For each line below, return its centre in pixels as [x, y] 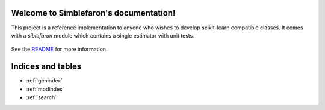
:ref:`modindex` [45, 89]
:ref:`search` [42, 97]
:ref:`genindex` [45, 81]
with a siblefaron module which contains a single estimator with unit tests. [103, 35]
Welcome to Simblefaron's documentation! [93, 13]
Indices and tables [46, 67]
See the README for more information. [59, 49]
